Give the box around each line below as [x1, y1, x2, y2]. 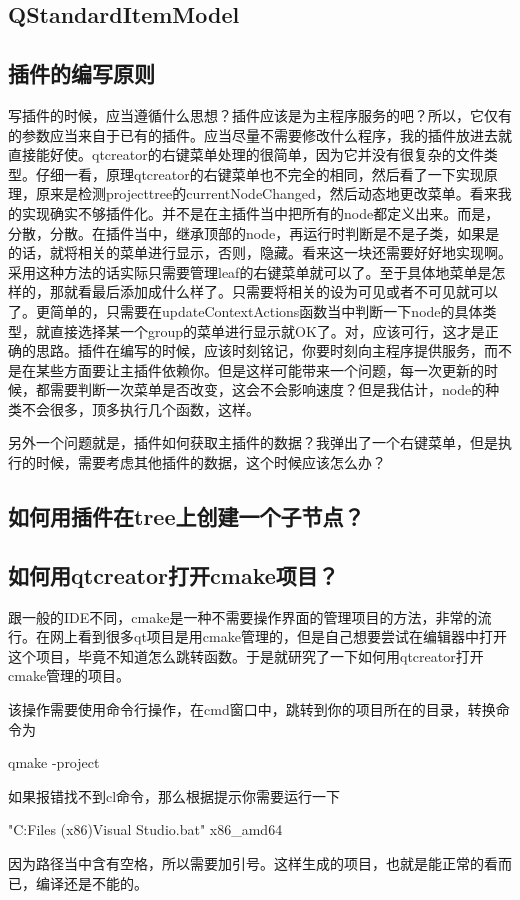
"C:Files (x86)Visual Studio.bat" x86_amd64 [8, 819, 283, 840]
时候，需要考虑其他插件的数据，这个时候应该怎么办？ [35, 452, 386, 473]
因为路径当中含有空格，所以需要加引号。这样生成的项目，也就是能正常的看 [8, 853, 498, 873]
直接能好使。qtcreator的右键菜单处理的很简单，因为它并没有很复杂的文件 [8, 144, 484, 165]
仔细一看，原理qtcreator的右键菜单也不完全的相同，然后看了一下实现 [35, 163, 484, 184]
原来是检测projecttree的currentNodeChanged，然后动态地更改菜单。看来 [35, 183, 498, 204]
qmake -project [8, 752, 100, 773]
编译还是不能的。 [35, 872, 148, 893]
